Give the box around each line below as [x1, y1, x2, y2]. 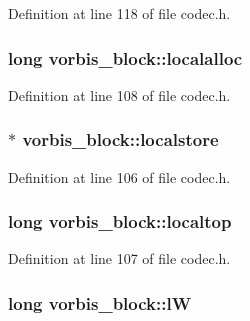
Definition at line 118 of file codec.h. [8, 3, 231, 23]
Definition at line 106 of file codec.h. [8, 166, 231, 187]
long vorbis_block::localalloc [8, 45, 243, 70]
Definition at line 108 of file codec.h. [8, 84, 231, 105]
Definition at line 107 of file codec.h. [8, 248, 231, 269]
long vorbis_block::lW [8, 290, 192, 315]
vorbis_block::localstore [22, 127, 219, 152]
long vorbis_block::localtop [8, 209, 232, 234]
